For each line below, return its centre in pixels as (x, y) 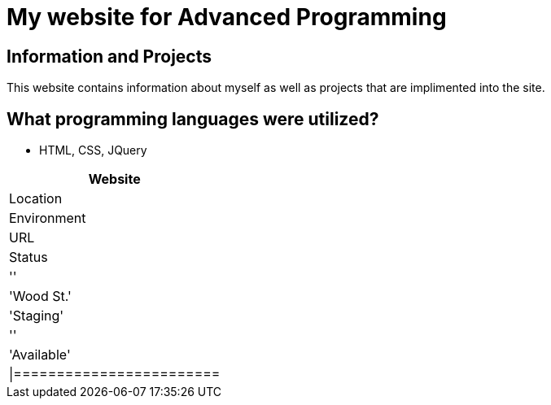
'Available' (40, 355)
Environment (48, 218)
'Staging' (37, 316)
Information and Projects (109, 56)
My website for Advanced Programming (227, 17)
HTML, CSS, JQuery (93, 150)
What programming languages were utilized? (193, 119)
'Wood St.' (40, 296)
